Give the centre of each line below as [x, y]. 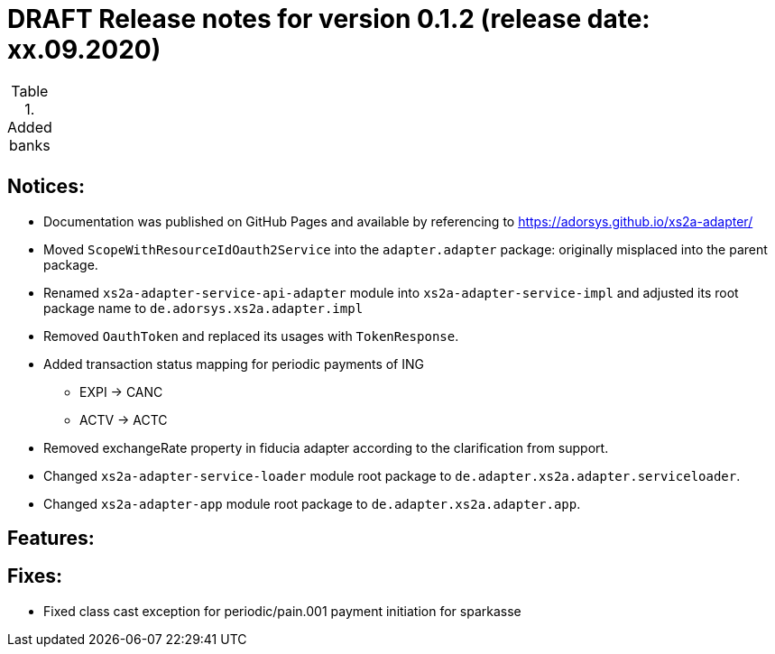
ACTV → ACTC [124, 419]
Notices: [46, 187]
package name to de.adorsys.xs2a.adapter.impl [203, 308]
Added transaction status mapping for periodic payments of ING [234, 364]
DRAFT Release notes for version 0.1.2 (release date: [329, 19]
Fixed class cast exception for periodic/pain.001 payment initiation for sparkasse [282, 611]
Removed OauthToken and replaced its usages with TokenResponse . [251, 336]
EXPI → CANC [121, 391]
